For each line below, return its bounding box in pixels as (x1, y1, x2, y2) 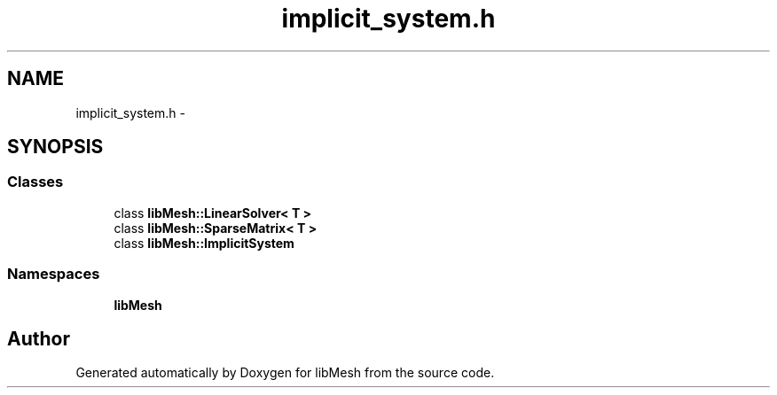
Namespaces (7, 265, 100, 283)
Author (7, 327, 70, 350)
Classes (7, 173, 64, 191)
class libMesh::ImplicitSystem (114, 235, 294, 251)
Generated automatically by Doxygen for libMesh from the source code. (75, 365, 495, 381)
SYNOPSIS (7, 136, 104, 159)
